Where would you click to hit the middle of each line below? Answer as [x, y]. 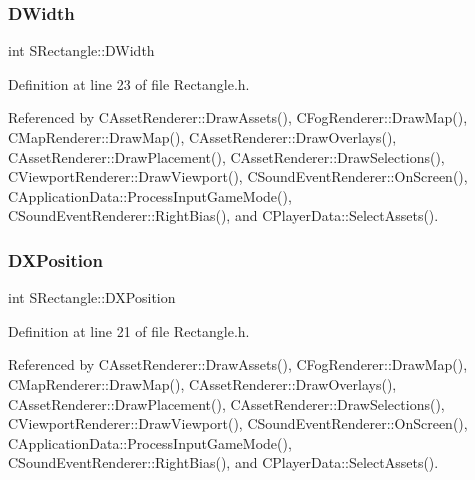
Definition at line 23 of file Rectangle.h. [129, 83]
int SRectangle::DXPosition [92, 297]
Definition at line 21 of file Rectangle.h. [129, 330]
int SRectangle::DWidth [81, 50]
